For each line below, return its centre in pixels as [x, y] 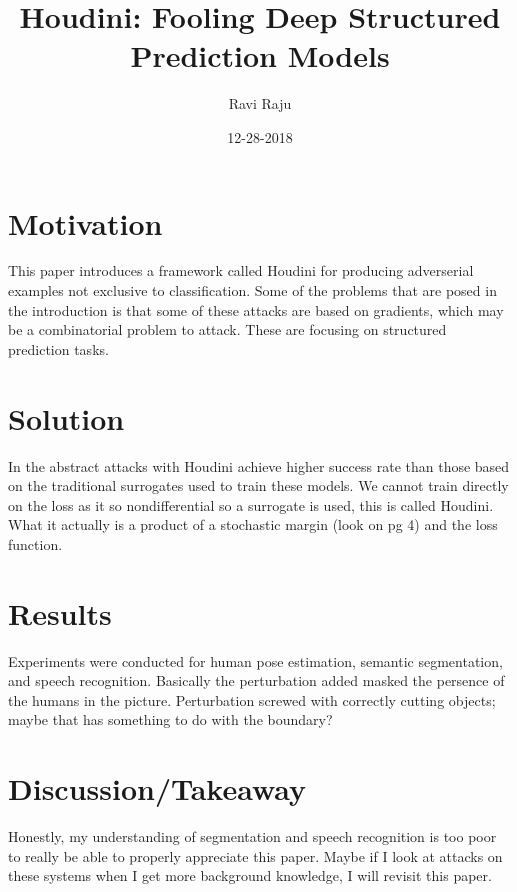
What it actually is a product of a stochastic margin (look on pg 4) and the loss [253, 524]
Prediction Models [260, 55]
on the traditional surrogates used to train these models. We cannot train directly [258, 485]
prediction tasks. [58, 348]
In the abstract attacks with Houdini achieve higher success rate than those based [259, 465]
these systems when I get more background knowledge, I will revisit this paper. [250, 875]
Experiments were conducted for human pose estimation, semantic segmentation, [255, 660]
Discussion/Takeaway [157, 788]
